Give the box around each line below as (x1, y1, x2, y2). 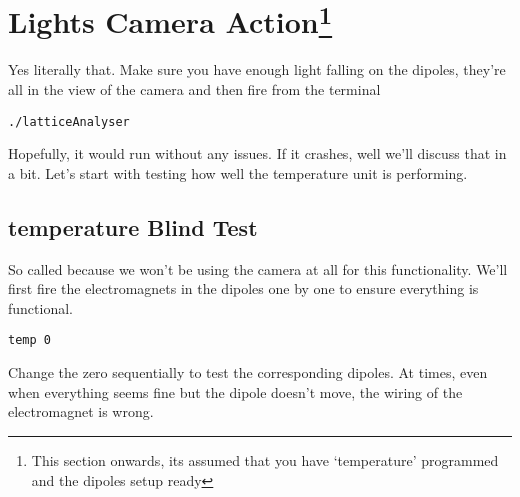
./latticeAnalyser (8, 114, 130, 129)
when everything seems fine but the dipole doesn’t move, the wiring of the (8, 381, 463, 402)
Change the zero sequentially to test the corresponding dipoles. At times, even (8, 362, 488, 383)
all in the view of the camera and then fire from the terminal (8, 79, 381, 100)
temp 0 (8, 333, 51, 348)
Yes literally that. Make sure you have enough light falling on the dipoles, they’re (8, 59, 506, 80)
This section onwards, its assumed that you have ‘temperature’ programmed (31, 449, 499, 470)
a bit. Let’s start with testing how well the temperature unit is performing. (8, 162, 468, 183)
